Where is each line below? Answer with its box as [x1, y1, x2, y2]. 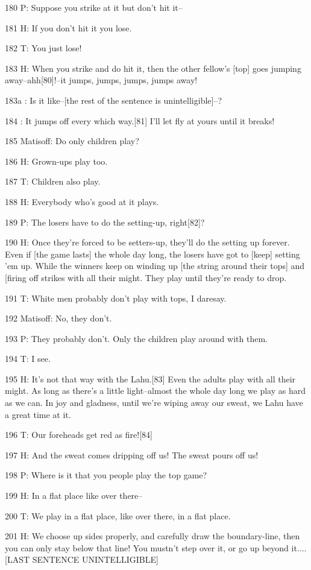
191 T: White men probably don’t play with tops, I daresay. [5, 291, 227, 304]
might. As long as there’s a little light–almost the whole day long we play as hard [5, 384, 306, 397]
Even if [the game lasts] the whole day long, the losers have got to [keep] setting [5, 247, 300, 260]
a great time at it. [5, 408, 71, 420]
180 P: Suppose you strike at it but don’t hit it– [5, 1, 183, 13]
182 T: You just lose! [5, 42, 82, 54]
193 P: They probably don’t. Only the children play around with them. [5, 332, 268, 344]
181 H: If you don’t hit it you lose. [5, 21, 132, 34]
